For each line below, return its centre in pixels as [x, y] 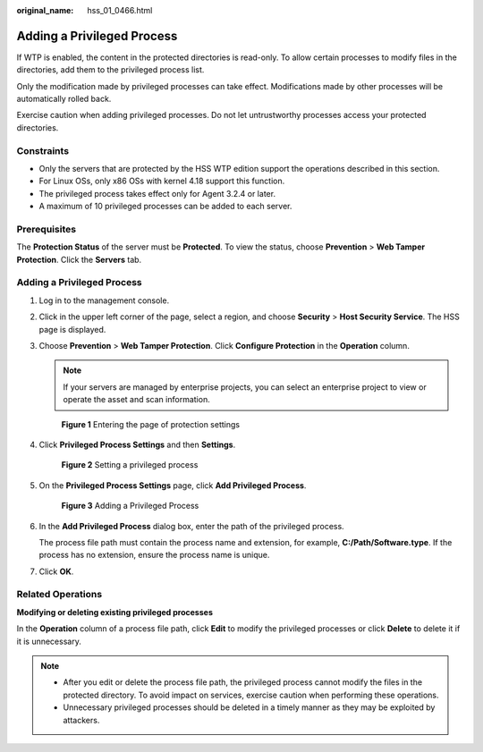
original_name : [45, 10]
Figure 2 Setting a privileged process [130, 465]
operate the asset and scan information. [136, 400]
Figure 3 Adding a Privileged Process [130, 506]
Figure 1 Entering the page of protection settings [151, 424]
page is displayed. [72, 329]
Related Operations [59, 595]
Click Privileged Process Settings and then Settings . [137, 444]
